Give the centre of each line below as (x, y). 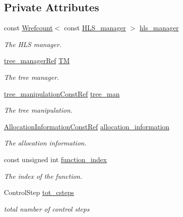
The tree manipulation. (38, 110)
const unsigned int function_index (56, 159)
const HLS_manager (95, 28)
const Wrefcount (28, 28)
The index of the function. (43, 176)
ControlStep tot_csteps (39, 192)
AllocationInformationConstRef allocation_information (87, 126)
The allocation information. (45, 143)
